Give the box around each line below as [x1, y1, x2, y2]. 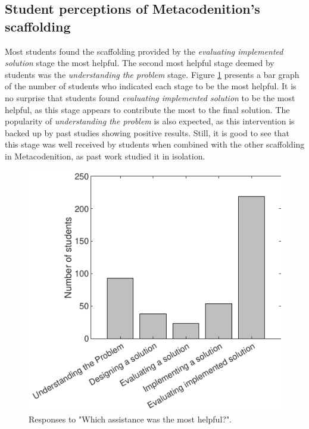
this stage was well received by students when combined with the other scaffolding [5, 138, 305, 151]
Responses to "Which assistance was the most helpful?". [29, 413, 232, 425]
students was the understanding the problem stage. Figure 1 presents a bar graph [5, 68, 299, 80]
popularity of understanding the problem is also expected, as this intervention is [5, 115, 295, 127]
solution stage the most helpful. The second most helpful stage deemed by [5, 57, 274, 69]
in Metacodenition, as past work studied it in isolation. [5, 149, 205, 162]
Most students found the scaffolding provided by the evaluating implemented [5, 45, 283, 57]
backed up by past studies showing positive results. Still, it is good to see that [5, 126, 289, 139]
